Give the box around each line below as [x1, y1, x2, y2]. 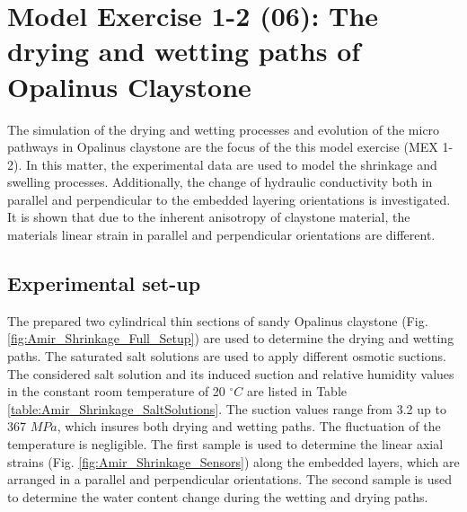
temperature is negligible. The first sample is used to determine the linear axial [7, 435, 444, 454]
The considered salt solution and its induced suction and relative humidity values [7, 364, 454, 383]
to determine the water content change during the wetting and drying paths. [7, 487, 428, 506]
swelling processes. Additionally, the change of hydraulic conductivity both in [7, 172, 433, 191]
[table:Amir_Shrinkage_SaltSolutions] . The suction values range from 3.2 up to [7, 399, 446, 418]
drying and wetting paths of [7, 32, 361, 69]
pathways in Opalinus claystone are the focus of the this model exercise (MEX [7, 137, 438, 156]
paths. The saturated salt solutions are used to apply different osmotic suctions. [7, 347, 446, 366]
